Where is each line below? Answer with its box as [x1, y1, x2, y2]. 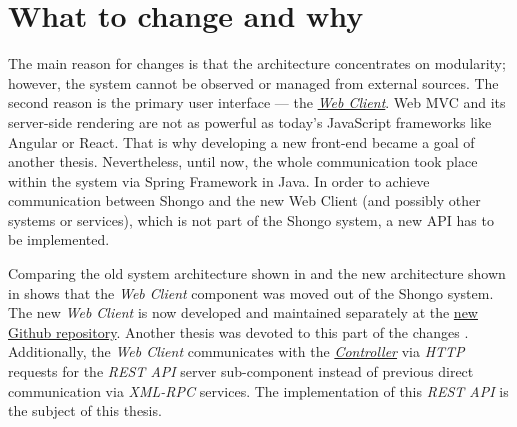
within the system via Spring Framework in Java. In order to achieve [8, 170, 430, 191]
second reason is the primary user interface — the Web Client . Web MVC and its [8, 92, 506, 113]
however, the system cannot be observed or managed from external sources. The [8, 72, 499, 93]
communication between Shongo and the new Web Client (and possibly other [8, 190, 481, 211]
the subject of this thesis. [8, 400, 162, 421]
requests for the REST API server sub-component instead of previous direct [8, 361, 474, 382]
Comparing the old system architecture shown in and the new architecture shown [8, 263, 506, 284]
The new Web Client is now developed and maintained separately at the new [8, 302, 478, 323]
